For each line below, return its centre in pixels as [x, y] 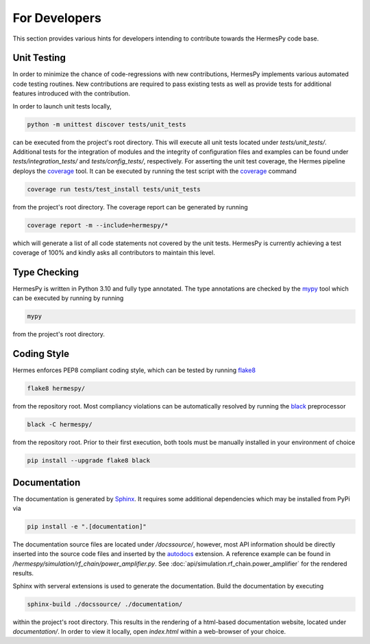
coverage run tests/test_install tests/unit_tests [114, 189]
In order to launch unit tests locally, [62, 106]
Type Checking [46, 272]
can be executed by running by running [68, 298]
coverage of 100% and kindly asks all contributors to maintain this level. [114, 253]
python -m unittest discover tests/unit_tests [107, 124]
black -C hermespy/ [60, 425]
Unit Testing [39, 58]
